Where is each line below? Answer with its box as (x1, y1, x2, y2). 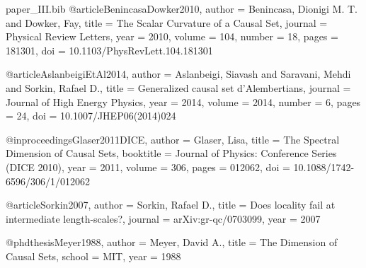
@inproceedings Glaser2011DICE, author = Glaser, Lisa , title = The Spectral (6, 132, 340, 146)
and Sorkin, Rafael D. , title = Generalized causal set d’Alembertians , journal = (6, 80, 351, 95)
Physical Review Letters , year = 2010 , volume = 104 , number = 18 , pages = (6, 29, 338, 44)
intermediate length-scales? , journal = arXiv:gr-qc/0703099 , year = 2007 (6, 211, 321, 226)
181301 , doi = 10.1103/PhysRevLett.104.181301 (6, 42, 213, 57)
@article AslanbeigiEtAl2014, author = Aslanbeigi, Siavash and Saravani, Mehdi (6, 66, 351, 81)
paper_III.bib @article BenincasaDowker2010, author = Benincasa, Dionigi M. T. (6, 1, 358, 16)
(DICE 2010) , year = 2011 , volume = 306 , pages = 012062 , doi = (6, 159, 290, 174)
